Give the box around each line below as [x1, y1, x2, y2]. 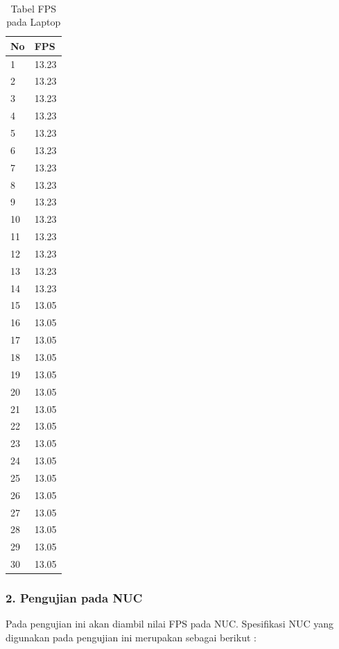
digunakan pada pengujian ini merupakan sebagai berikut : [6, 630, 257, 644]
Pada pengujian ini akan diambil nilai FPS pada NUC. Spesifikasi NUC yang [6, 616, 333, 631]
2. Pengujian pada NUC [6, 589, 143, 607]
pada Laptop [6, 15, 61, 29]
